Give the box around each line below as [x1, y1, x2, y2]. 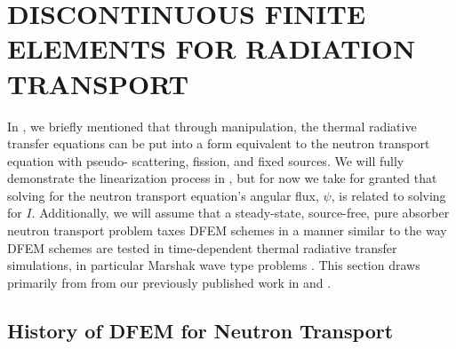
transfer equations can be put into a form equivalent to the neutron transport [7, 134, 430, 153]
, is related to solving [331, 186, 446, 204]
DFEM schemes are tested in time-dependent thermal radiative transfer [7, 238, 397, 257]
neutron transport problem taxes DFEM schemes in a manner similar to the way [7, 221, 447, 240]
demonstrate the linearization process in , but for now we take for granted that [7, 169, 437, 187]
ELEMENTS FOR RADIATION [7, 30, 416, 67]
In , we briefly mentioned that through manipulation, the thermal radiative [7, 116, 417, 135]
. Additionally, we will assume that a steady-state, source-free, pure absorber [31, 203, 450, 222]
